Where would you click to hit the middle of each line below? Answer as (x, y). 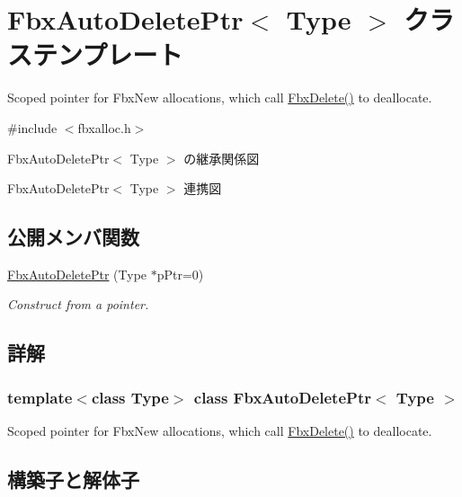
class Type (130, 397)
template (40, 397)
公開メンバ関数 (73, 237)
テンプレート (108, 54)
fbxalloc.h (104, 127)
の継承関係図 (222, 158)
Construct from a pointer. (78, 304)
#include (32, 127)
